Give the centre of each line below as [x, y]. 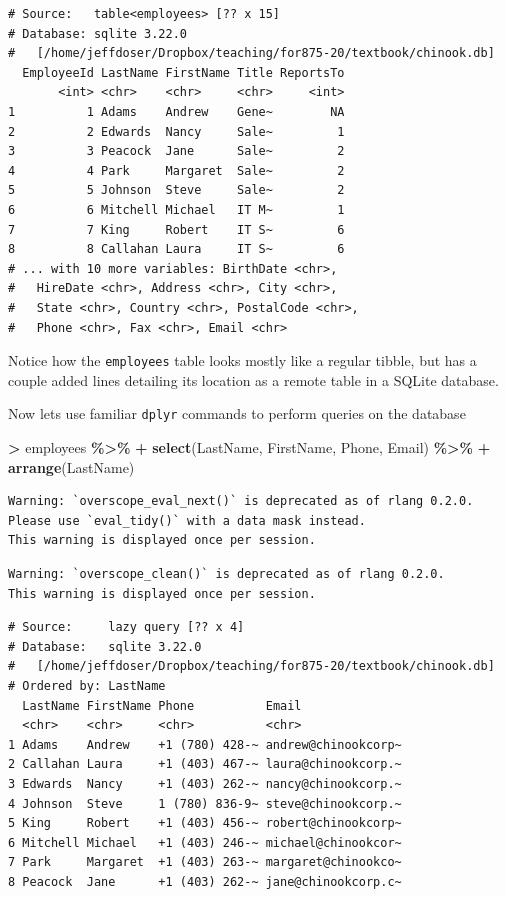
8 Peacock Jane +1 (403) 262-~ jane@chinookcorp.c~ [205, 881]
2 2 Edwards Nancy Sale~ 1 [176, 131]
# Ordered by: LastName [87, 685]
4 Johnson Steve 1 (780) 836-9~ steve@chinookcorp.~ [205, 803]
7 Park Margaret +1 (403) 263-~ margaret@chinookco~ [205, 862]
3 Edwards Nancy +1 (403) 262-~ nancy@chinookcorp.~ [205, 783]
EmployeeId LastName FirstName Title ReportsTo [183, 72]
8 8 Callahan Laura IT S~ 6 [176, 249]
